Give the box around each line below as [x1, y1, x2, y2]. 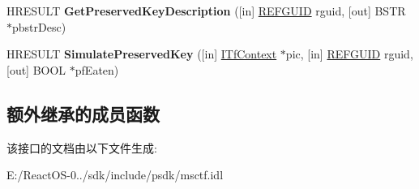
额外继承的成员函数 [6, 101, 160, 126]
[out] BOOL [6, 61, 66, 78]
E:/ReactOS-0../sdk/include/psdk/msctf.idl [6, 166, 224, 183]
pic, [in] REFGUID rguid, [285, 45, 413, 62]
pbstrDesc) [12, 18, 66, 35]
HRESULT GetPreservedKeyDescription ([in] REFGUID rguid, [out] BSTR [6, 2, 406, 19]
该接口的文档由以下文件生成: [6, 139, 157, 156]
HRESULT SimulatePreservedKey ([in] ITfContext [6, 45, 277, 62]
